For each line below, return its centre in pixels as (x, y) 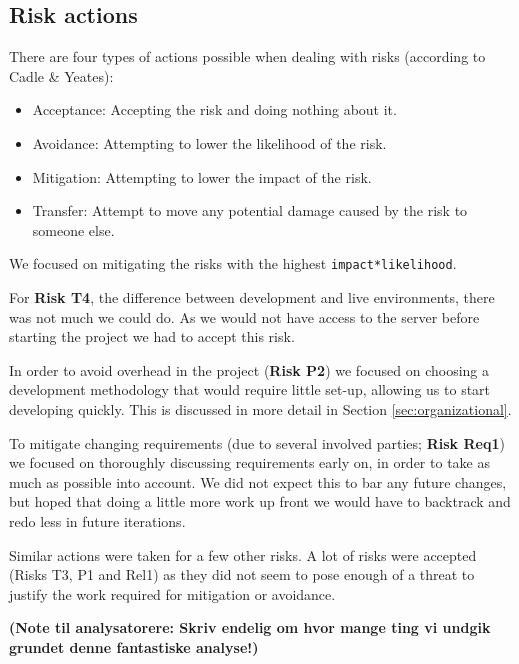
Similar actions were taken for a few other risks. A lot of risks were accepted (243, 554)
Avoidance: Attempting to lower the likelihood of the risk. (209, 142)
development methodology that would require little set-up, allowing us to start (250, 389)
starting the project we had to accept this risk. (152, 336)
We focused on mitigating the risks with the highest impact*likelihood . (233, 263)
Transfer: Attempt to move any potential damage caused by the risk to (250, 210)
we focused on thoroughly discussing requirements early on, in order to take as (249, 462)
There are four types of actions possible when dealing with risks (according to (247, 56)
